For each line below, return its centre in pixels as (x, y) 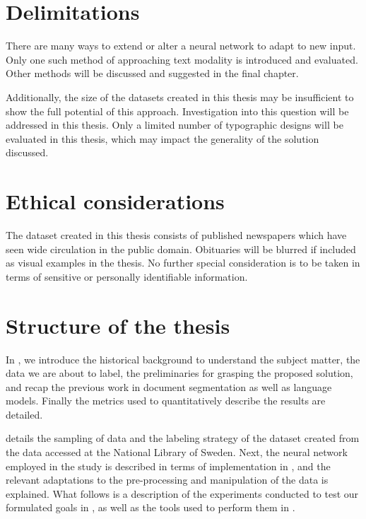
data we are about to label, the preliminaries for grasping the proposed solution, (179, 373)
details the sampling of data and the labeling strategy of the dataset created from (183, 438)
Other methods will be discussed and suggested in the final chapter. (152, 73)
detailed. (24, 414)
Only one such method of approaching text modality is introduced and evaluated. (182, 59)
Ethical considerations (115, 201)
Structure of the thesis (118, 325)
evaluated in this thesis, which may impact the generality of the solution (163, 138)
